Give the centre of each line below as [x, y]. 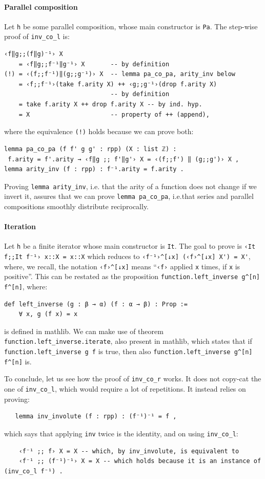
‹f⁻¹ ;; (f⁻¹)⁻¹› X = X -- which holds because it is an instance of [140, 461]
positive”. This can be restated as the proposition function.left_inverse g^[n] [132, 276]
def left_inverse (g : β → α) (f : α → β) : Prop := [96, 304]
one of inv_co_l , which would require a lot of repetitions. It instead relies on [125, 389]
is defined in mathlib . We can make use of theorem [84, 331]
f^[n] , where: [26, 287]
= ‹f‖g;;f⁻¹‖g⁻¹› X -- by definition [94, 64]
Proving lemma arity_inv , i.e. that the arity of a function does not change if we [130, 186]
